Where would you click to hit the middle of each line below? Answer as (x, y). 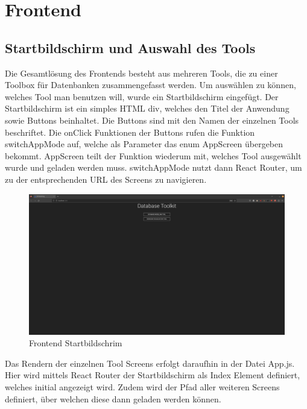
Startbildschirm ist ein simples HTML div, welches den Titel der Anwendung (147, 108)
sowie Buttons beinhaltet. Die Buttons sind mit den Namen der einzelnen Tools (152, 120)
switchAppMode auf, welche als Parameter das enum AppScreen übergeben (144, 144)
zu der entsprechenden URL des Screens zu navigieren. (106, 179)
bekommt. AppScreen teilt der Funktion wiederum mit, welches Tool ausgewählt (153, 155)
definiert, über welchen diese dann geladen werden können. (113, 398)
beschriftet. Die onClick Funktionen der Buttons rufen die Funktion (130, 132)
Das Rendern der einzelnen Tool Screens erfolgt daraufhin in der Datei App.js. (150, 363)
